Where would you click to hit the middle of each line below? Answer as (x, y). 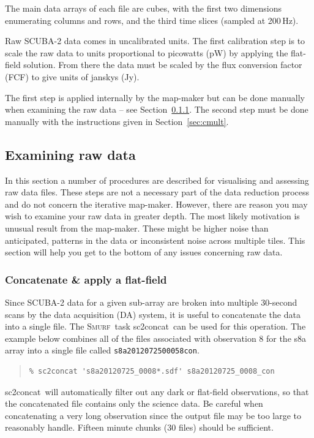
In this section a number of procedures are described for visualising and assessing (157, 180)
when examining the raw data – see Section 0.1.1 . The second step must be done (157, 109)
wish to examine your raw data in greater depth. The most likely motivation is (152, 216)
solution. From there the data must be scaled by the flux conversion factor (163, 65)
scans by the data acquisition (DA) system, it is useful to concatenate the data (153, 314)
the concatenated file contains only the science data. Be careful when (134, 403)
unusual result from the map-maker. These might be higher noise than (137, 228)
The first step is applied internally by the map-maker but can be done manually (155, 97)
